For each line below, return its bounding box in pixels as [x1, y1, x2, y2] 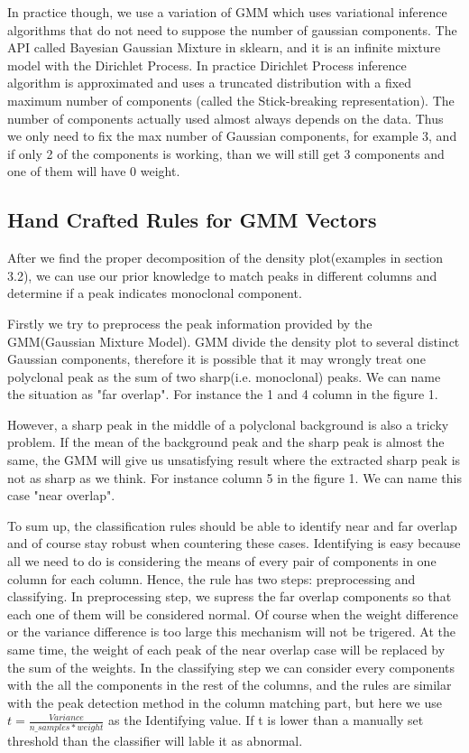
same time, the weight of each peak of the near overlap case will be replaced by [7, 640, 446, 659]
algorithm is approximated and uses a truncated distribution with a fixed [7, 73, 412, 92]
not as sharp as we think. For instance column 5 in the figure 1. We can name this [7, 468, 462, 487]
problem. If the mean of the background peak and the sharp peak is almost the [7, 432, 445, 451]
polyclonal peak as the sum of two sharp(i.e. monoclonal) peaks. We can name [7, 367, 441, 386]
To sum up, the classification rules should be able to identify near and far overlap [7, 516, 457, 535]
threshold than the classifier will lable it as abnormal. [7, 730, 303, 749]
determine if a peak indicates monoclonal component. [7, 284, 302, 302]
